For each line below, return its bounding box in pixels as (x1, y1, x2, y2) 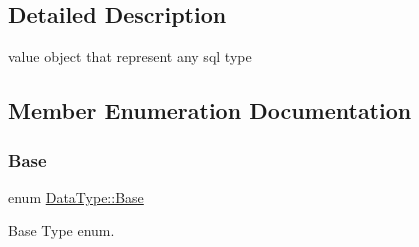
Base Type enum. (8, 220, 115, 241)
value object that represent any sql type (8, 46, 252, 67)
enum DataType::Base (8, 186, 144, 207)
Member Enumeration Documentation (8, 95, 412, 126)
